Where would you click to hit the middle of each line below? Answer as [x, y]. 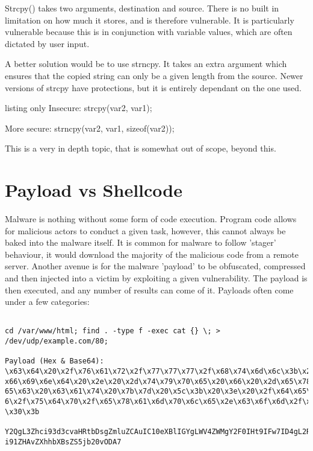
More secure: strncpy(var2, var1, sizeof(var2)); [90, 128]
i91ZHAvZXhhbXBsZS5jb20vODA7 [63, 442]
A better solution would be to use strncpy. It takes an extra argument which [146, 64]
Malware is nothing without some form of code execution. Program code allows [151, 219]
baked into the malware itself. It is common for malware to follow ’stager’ [141, 242]
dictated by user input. [47, 43]
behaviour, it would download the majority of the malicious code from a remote [152, 254]
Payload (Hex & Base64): [54, 361]
